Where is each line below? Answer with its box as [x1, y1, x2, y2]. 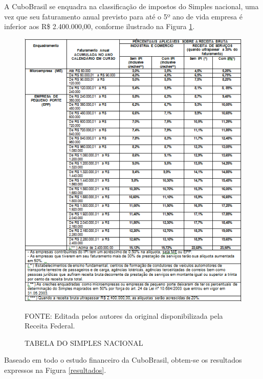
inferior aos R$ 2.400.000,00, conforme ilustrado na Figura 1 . [4, 21, 195, 32]
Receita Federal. [25, 320, 75, 331]
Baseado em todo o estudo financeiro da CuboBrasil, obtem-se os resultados [4, 354, 242, 365]
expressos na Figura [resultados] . [4, 364, 106, 375]
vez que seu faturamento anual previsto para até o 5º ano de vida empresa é [4, 11, 243, 21]
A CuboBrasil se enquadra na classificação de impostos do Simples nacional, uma [4, 1, 259, 11]
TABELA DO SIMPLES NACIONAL [25, 337, 143, 348]
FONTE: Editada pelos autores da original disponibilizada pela [25, 310, 223, 321]
